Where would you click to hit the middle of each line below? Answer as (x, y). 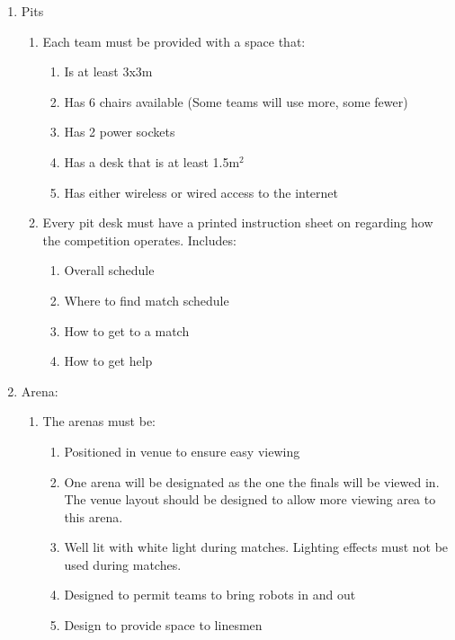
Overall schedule (109, 270)
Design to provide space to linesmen (163, 625)
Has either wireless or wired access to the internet (201, 192)
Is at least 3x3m (108, 71)
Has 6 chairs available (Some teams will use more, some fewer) (236, 101)
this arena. (94, 516)
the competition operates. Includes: (139, 240)
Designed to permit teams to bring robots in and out (210, 595)
